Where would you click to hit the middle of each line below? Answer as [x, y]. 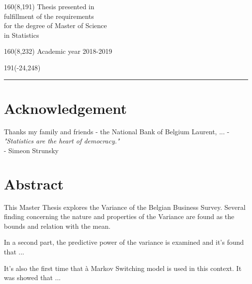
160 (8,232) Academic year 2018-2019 [58, 51]
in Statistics [22, 35]
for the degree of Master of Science [55, 25]
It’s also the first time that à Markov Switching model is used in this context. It [123, 268]
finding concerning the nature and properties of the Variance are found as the [119, 216]
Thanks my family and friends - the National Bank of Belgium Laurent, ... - [117, 131]
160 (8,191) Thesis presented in [49, 6]
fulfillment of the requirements [49, 16]
